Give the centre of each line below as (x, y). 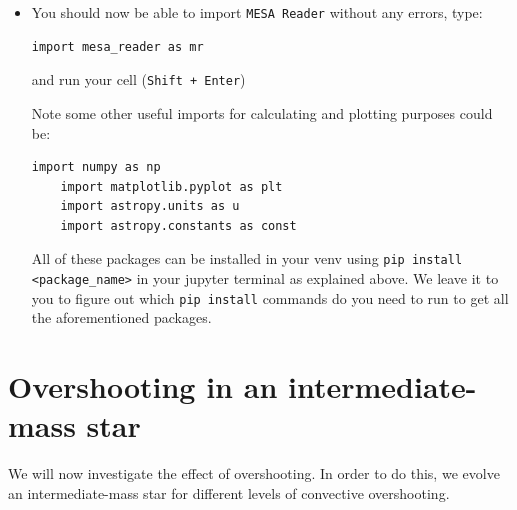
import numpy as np (96, 167)
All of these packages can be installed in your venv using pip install (247, 258)
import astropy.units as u (150, 206)
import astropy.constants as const (178, 225)
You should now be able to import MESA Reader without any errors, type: (257, 12)
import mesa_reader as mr (117, 46)
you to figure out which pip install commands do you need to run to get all (270, 297)
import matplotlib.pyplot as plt (171, 186)
